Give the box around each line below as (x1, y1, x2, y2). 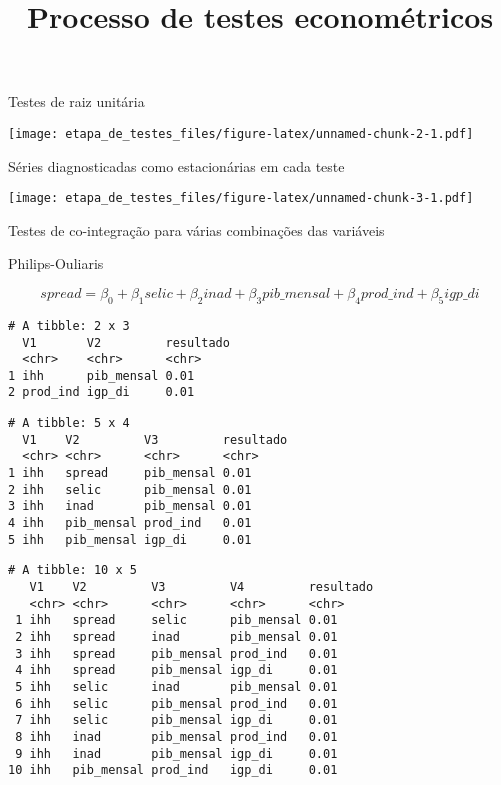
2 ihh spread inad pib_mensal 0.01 (15, 630, 338, 645)
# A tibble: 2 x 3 (8, 318, 130, 333)
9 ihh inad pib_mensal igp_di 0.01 (15, 746, 338, 761)
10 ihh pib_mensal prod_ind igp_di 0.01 (8, 763, 338, 778)
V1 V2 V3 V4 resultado (29, 580, 374, 595)
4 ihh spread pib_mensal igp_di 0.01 (15, 663, 338, 678)
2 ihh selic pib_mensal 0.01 (8, 482, 252, 497)
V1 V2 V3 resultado (22, 432, 288, 447)
